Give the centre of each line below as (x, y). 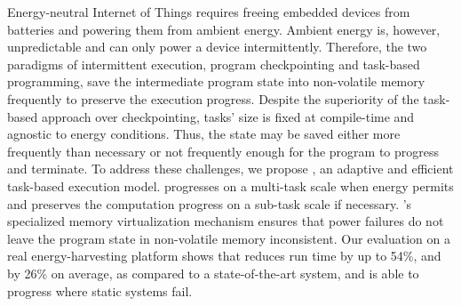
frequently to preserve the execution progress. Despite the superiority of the (213, 98)
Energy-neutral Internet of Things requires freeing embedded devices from (209, 12)
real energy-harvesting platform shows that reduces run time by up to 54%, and (224, 256)
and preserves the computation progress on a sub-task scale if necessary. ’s (210, 203)
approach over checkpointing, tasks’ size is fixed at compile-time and (228, 116)
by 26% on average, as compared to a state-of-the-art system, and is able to (213, 273)
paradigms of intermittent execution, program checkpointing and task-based (214, 64)
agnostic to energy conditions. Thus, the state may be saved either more (204, 134)
